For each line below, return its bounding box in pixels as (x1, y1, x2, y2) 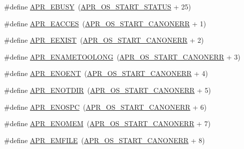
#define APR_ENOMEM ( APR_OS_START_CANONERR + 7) (4, 118, 211, 129)
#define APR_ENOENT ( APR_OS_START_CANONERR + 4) (4, 68, 208, 78)
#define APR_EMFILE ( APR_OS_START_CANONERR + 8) (4, 135, 205, 145)
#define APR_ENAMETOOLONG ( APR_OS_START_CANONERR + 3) (4, 51, 241, 62)
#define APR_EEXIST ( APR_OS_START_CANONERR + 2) (4, 35, 204, 45)
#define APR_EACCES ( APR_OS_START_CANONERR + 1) (4, 18, 206, 28)
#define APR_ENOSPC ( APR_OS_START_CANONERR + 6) (4, 101, 207, 112)
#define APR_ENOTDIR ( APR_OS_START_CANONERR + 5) (4, 84, 211, 95)
